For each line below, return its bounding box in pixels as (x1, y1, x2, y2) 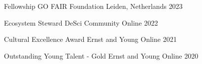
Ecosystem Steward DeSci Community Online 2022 (4, 17, 158, 28)
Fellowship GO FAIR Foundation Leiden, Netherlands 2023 (4, 1, 183, 11)
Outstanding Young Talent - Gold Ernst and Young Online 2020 (4, 50, 199, 61)
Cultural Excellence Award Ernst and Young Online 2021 (4, 34, 177, 44)
